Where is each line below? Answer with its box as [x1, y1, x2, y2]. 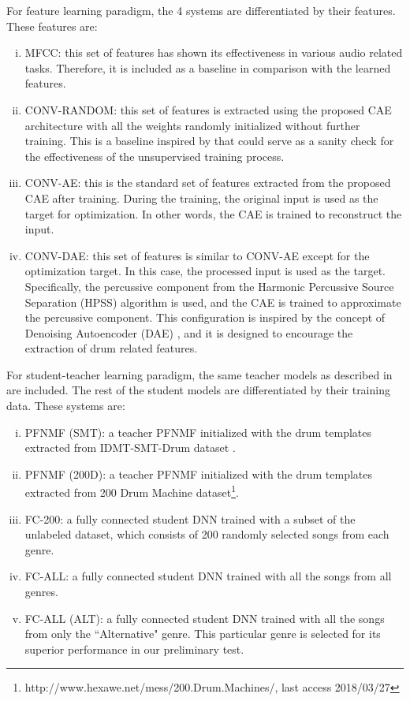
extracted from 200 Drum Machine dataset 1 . [24, 482, 239, 501]
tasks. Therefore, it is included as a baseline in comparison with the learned [24, 59, 391, 76]
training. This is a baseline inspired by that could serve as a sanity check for [24, 132, 394, 149]
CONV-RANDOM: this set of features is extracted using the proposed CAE [24, 101, 392, 117]
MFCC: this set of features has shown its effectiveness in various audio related [24, 44, 403, 61]
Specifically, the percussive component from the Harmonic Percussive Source [24, 278, 394, 294]
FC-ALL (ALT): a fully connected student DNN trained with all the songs [24, 610, 385, 626]
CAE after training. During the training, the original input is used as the [24, 189, 378, 206]
